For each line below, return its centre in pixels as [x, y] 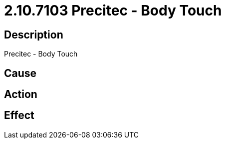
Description [34, 34]
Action [21, 94]
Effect [19, 115]
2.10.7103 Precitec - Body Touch [113, 10]
